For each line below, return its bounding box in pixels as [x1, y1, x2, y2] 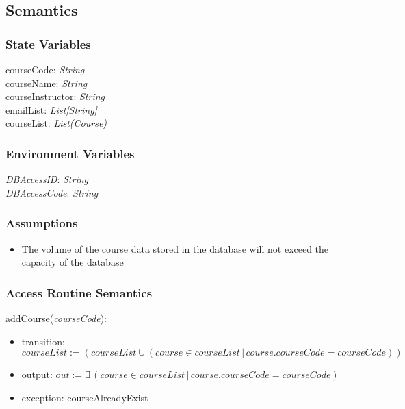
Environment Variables [5, 145, 135, 162]
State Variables [5, 35, 91, 52]
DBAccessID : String [5, 172, 89, 186]
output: [21, 367, 53, 382]
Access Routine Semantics [5, 284, 153, 301]
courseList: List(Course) [5, 116, 107, 130]
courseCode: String [5, 62, 85, 76]
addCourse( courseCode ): [5, 311, 107, 325]
